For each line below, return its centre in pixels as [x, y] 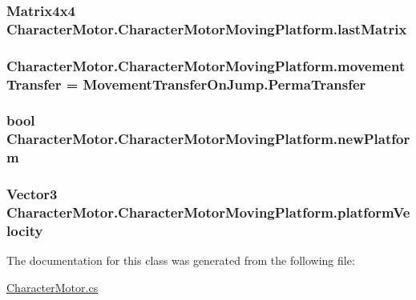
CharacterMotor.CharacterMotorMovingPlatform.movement [206, 65]
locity [25, 230]
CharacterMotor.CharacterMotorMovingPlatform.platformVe [208, 212]
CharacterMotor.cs [53, 287]
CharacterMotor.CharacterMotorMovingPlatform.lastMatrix [207, 28]
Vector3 [32, 194]
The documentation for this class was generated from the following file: [181, 260]
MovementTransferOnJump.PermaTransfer [224, 84]
